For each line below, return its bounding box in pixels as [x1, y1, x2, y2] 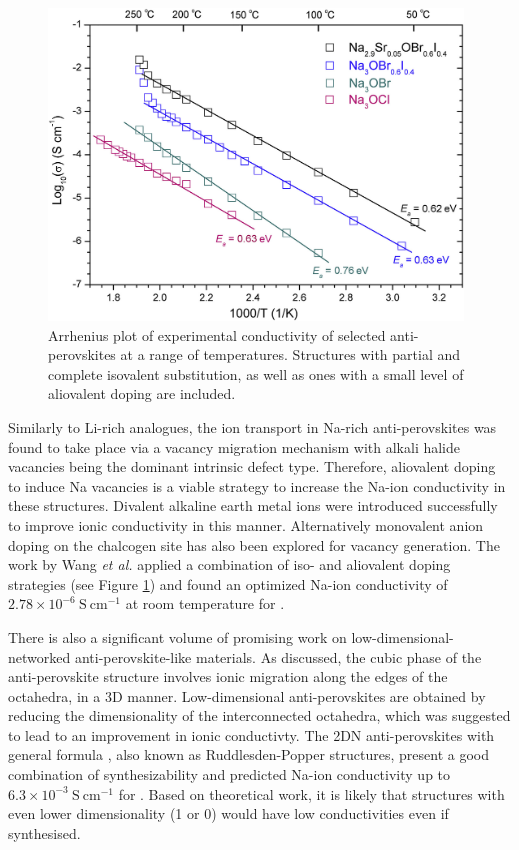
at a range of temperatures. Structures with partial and [120, 344, 461, 365]
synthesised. [8, 822, 81, 843]
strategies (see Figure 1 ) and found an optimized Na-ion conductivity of [8, 573, 448, 594]
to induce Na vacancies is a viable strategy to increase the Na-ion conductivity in [8, 475, 506, 496]
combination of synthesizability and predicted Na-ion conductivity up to [8, 764, 451, 785]
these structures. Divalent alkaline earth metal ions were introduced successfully [8, 495, 498, 516]
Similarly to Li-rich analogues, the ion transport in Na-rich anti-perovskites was [8, 416, 497, 437]
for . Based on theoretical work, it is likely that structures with [118, 783, 505, 804]
